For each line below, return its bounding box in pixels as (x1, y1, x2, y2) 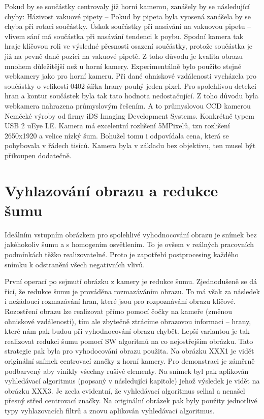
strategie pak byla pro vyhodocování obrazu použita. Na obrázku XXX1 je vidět (5, 345, 254, 356)
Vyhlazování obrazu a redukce (5, 180, 218, 200)
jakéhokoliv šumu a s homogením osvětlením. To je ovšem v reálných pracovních (5, 239, 254, 250)
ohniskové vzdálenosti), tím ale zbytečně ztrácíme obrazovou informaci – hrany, (5, 316, 251, 326)
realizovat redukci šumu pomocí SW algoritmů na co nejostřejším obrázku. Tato (5, 335, 253, 346)
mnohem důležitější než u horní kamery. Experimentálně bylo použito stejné (5, 60, 241, 71)
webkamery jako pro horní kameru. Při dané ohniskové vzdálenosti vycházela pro (5, 71, 257, 81)
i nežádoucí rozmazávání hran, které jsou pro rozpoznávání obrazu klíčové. (5, 296, 236, 306)
